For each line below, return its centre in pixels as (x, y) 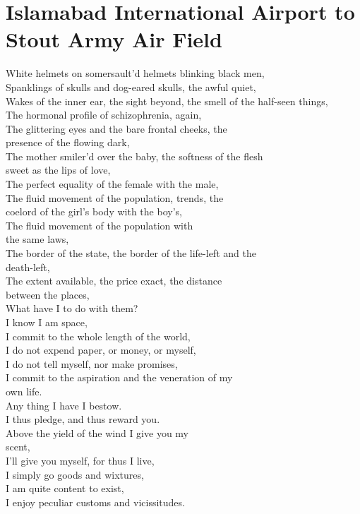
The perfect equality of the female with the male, (112, 184)
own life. (24, 391)
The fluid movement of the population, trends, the (115, 197)
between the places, (48, 294)
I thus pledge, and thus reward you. (83, 419)
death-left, (28, 267)
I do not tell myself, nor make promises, (92, 363)
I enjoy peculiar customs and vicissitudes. (95, 502)
